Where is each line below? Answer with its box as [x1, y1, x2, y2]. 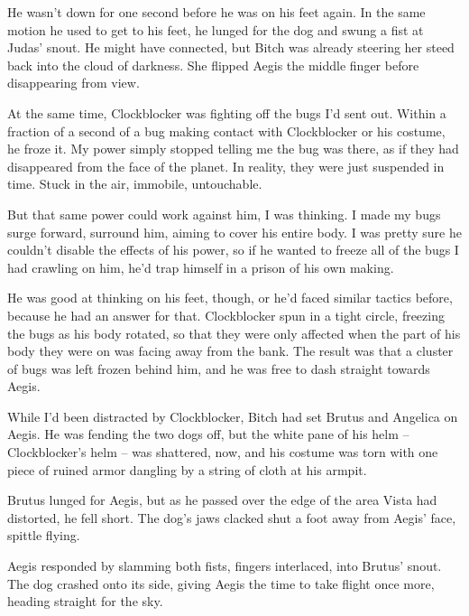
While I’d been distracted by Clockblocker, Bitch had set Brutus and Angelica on [7, 406, 458, 425]
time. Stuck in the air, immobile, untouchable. [7, 174, 262, 193]
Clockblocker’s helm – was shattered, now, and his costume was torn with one [7, 443, 438, 462]
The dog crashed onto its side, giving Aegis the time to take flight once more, [7, 574, 435, 593]
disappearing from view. [7, 73, 140, 92]
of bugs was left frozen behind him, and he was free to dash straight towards [7, 359, 430, 378]
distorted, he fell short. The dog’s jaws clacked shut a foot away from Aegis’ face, [7, 508, 456, 527]
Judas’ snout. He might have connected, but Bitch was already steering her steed [7, 38, 455, 57]
